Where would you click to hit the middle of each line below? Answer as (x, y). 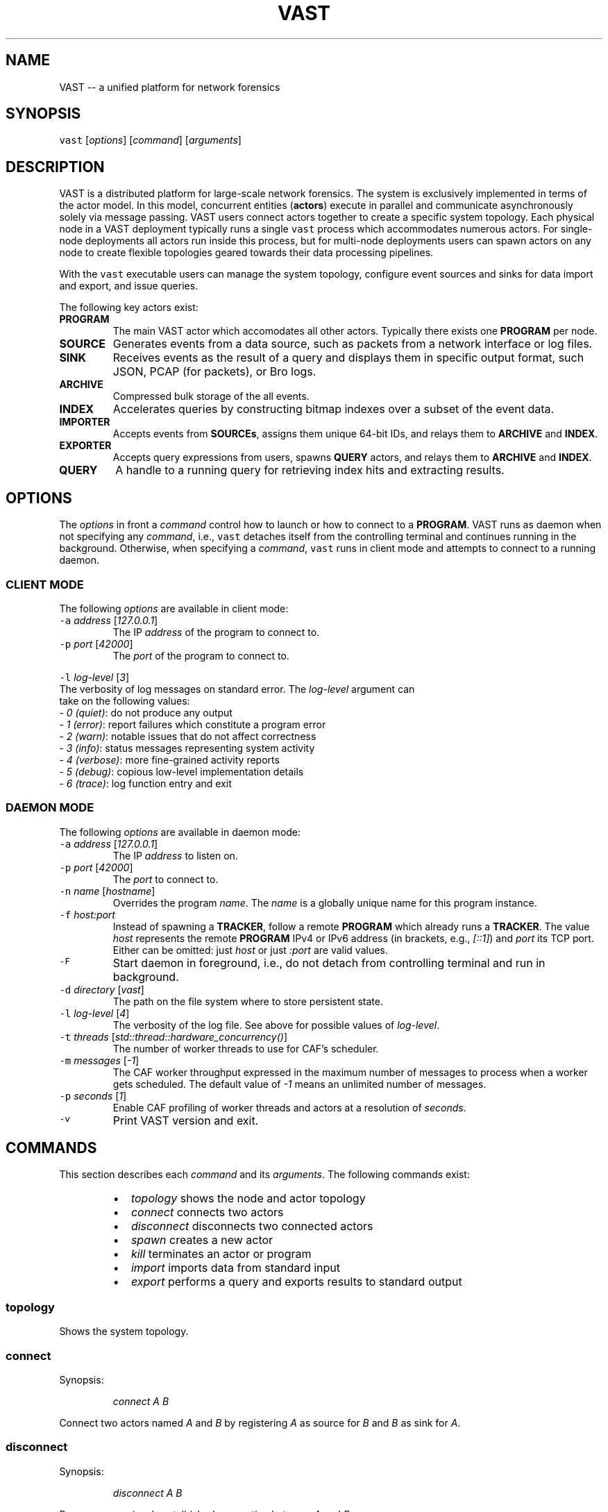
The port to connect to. (166, 879)
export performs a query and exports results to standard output (296, 1282)
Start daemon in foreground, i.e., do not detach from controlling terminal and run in (329, 963)
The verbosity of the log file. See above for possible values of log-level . (276, 1025)
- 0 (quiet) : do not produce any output (146, 712)
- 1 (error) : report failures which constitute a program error (193, 724)
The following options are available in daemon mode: (180, 832)
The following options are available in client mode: (174, 608)
